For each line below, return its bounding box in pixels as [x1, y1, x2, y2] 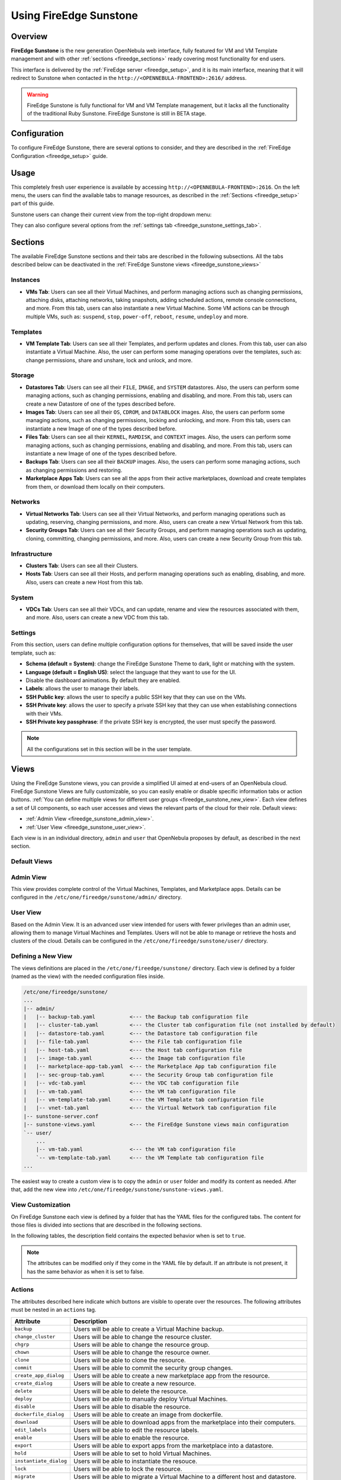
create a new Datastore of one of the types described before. [25, 400, 176, 407]
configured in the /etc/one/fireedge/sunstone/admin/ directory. [11, 894, 182, 901]
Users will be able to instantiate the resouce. [73, 1457, 198, 1465]
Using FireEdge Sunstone [11, 9, 139, 22]
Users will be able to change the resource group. [73, 1340, 210, 1349]
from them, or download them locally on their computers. [25, 483, 165, 490]
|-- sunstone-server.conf [23, 1113, 99, 1119]
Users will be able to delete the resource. [73, 1387, 188, 1395]
